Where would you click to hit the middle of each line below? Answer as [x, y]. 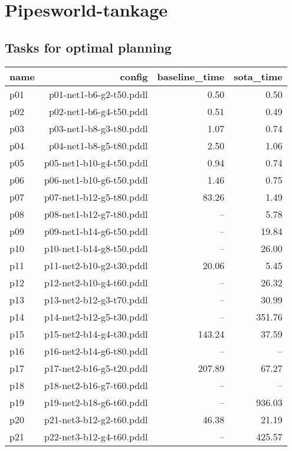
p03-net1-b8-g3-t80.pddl [98, 128]
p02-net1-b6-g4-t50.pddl [98, 111]
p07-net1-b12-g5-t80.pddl [96, 197]
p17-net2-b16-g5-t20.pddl [96, 368]
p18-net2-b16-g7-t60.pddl [96, 385]
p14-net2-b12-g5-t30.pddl [96, 316]
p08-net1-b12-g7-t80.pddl [96, 214]
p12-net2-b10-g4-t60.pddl [96, 282]
